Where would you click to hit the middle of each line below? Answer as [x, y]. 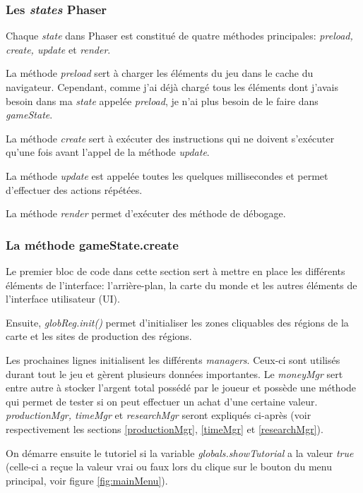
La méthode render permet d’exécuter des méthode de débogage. [146, 213]
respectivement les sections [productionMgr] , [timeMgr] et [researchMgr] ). [165, 428]
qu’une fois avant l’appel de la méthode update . [108, 152]
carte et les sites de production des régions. [99, 336]
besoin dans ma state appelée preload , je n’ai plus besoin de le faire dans [162, 101]
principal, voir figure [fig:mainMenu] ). [87, 480]
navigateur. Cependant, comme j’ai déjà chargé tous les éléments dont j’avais [172, 87]
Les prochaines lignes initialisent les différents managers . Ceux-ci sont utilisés [173, 359]
